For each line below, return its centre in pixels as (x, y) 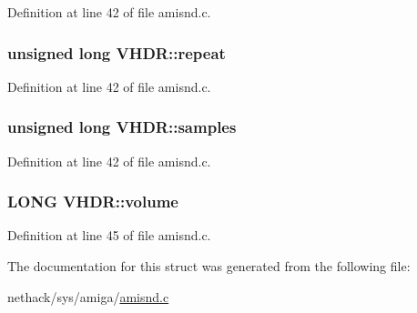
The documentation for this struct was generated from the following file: (209, 266)
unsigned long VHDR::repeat (117, 52)
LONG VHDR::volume (93, 202)
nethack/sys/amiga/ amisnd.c (88, 296)
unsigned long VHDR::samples (122, 127)
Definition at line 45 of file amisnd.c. (109, 235)
